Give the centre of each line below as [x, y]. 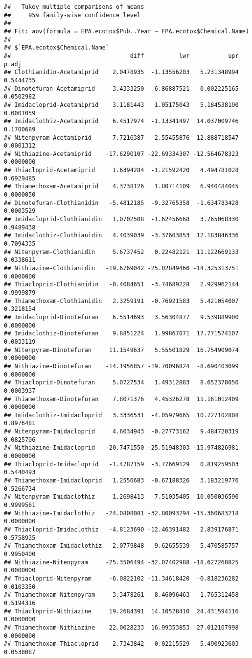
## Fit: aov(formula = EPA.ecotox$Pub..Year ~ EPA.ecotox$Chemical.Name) [127, 31]
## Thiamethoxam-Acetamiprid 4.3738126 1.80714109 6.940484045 [121, 187]
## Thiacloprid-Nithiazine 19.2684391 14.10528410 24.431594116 [121, 611]
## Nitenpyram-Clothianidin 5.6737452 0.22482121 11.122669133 [121, 252]
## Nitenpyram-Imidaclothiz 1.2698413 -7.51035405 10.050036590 [121, 497]
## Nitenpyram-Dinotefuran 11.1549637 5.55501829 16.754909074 [121, 350]
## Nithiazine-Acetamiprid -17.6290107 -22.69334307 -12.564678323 [121, 154]
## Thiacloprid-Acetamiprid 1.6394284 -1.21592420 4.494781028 [121, 170]
